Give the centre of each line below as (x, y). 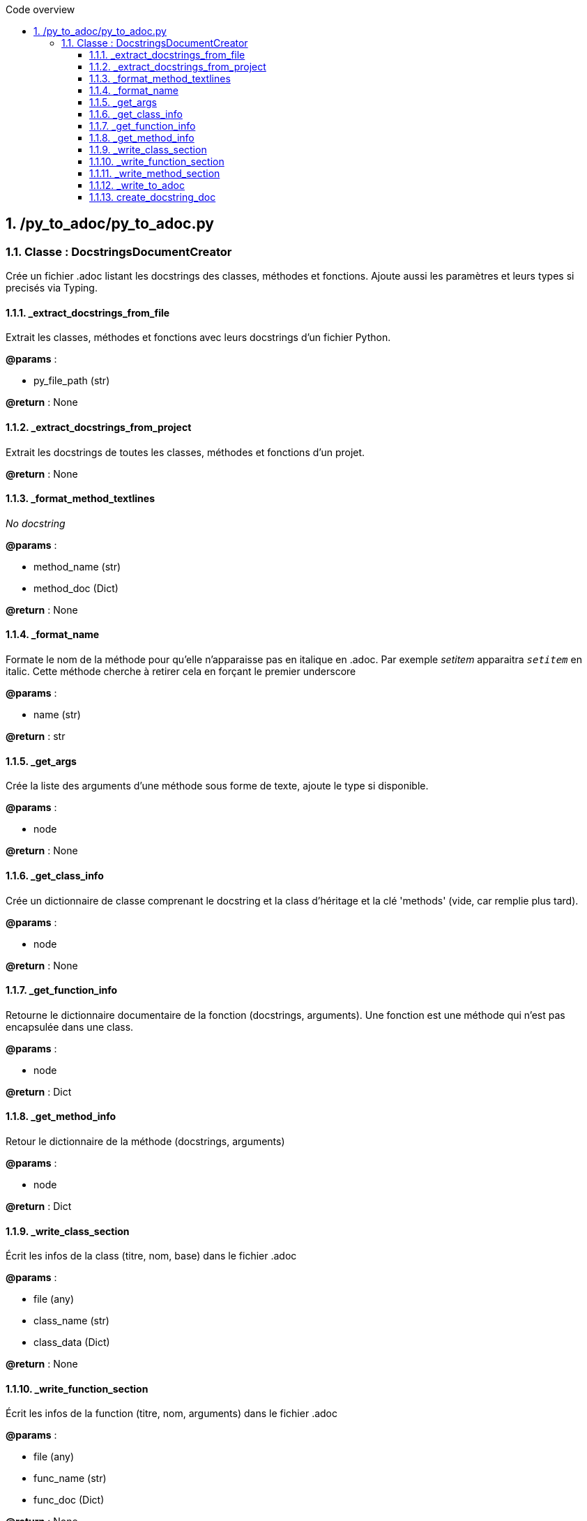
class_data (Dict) (72, 1342)
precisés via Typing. (52, 288)
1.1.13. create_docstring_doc (153, 197)
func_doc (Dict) (69, 1500)
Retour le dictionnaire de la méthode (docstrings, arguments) (145, 1141)
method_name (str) (77, 566)
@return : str (36, 736)
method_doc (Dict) (76, 588)
